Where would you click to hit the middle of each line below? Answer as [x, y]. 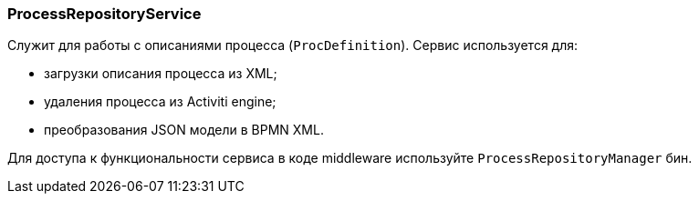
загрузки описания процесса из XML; [161, 74]
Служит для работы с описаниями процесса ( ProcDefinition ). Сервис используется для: [293, 45]
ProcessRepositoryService [104, 14]
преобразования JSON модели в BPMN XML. [184, 130]
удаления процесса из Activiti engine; [160, 102]
